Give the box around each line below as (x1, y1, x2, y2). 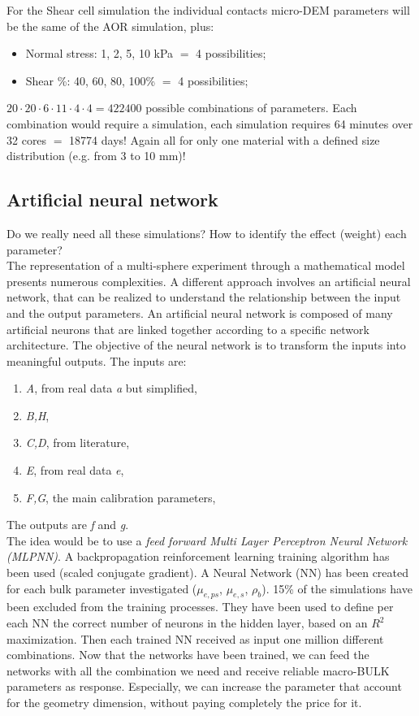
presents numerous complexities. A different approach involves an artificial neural (6, 272, 411, 289)
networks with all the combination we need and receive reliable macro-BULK (6, 662, 390, 679)
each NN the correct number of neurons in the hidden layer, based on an (6, 614, 368, 631)
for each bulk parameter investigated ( (6, 579, 197, 597)
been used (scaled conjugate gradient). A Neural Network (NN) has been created (6, 564, 409, 581)
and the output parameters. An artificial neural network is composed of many (6, 304, 393, 321)
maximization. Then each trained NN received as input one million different (6, 630, 384, 647)
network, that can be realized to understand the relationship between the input (6, 289, 401, 306)
